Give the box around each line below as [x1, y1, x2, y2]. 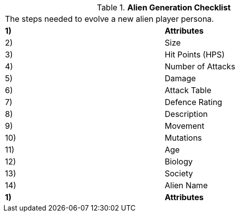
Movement [164, 121, 205, 131]
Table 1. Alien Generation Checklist [96, 2, 231, 12]
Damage [164, 73, 196, 83]
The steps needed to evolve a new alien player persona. [5, 14, 214, 24]
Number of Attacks [164, 61, 236, 71]
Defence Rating [164, 97, 223, 107]
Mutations [164, 133, 202, 143]
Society [164, 168, 193, 178]
